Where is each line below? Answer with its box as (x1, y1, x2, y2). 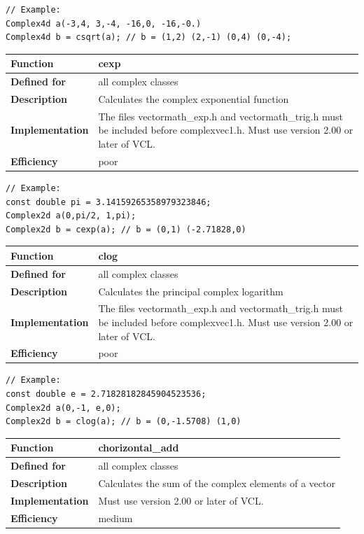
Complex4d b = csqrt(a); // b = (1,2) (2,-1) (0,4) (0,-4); (6, 32, 292, 43)
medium (98, 510, 133, 525)
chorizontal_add (98, 440, 179, 455)
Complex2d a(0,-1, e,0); (6, 402, 121, 413)
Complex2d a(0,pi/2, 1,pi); (6, 211, 136, 221)
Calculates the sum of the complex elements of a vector (98, 476, 335, 491)
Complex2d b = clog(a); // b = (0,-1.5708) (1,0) (6, 416, 241, 427)
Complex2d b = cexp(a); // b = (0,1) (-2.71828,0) (6, 224, 246, 234)
